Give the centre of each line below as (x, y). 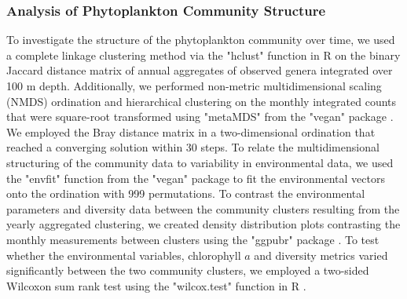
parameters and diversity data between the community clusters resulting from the (203, 208)
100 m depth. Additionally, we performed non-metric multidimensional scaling (194, 86)
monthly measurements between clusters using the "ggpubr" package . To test (193, 239)
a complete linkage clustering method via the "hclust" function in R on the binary (203, 55)
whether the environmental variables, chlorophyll (124, 255)
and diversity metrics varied (321, 255)
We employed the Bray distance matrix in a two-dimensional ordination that (191, 131)
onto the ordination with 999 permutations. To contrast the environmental (186, 193)
